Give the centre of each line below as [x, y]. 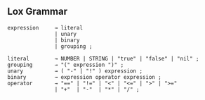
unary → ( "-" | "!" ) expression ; [75, 71]
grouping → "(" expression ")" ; [66, 65]
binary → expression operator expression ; [84, 77]
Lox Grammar [38, 12]
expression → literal [45, 27]
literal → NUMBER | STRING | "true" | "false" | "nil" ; [103, 58]
